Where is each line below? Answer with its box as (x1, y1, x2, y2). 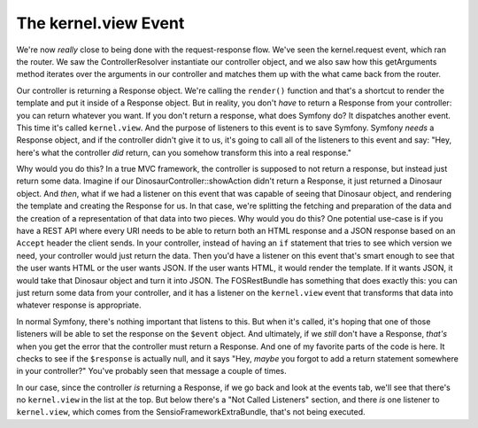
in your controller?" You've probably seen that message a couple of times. (16, 366, 287, 377)
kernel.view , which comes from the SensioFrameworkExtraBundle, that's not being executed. (16, 407, 366, 417)
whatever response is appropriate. (16, 300, 142, 310)
